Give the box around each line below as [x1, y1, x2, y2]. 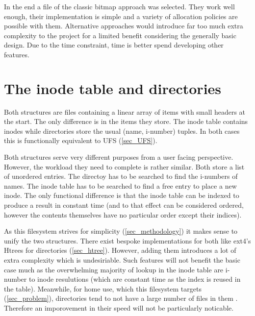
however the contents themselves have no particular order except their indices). [4, 209, 242, 219]
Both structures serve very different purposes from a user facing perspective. [4, 152, 233, 162]
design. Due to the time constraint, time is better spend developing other [4, 40, 224, 50]
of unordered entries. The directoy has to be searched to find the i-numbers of [4, 171, 238, 181]
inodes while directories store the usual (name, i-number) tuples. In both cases [4, 125, 240, 136]
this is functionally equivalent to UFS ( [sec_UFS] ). [4, 135, 157, 146]
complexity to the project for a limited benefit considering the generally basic [4, 30, 236, 40]
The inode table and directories [4, 78, 222, 98]
